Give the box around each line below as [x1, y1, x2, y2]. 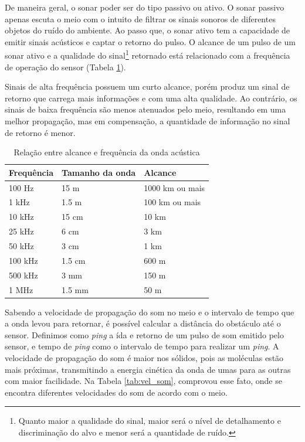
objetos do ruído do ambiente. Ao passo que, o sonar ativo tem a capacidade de [5, 24, 290, 36]
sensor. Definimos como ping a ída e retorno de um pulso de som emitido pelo [5, 328, 284, 341]
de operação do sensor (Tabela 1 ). [5, 60, 126, 73]
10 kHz [9, 210, 34, 223]
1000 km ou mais [144, 181, 205, 193]
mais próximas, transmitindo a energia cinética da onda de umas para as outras [5, 363, 291, 375]
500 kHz [9, 268, 38, 281]
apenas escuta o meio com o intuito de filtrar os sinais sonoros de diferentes [5, 12, 276, 25]
